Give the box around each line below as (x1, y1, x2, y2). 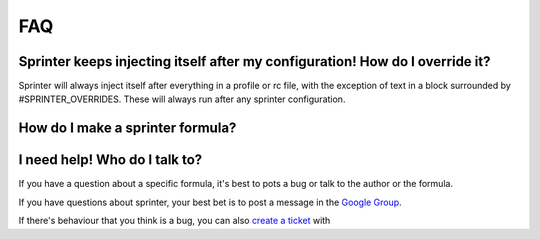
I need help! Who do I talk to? (18, 151, 203, 169)
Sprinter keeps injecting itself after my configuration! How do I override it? (18, 53, 491, 70)
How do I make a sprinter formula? (18, 120, 237, 137)
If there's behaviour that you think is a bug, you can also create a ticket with (18, 215, 331, 227)
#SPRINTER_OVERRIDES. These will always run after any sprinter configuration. (18, 93, 346, 105)
